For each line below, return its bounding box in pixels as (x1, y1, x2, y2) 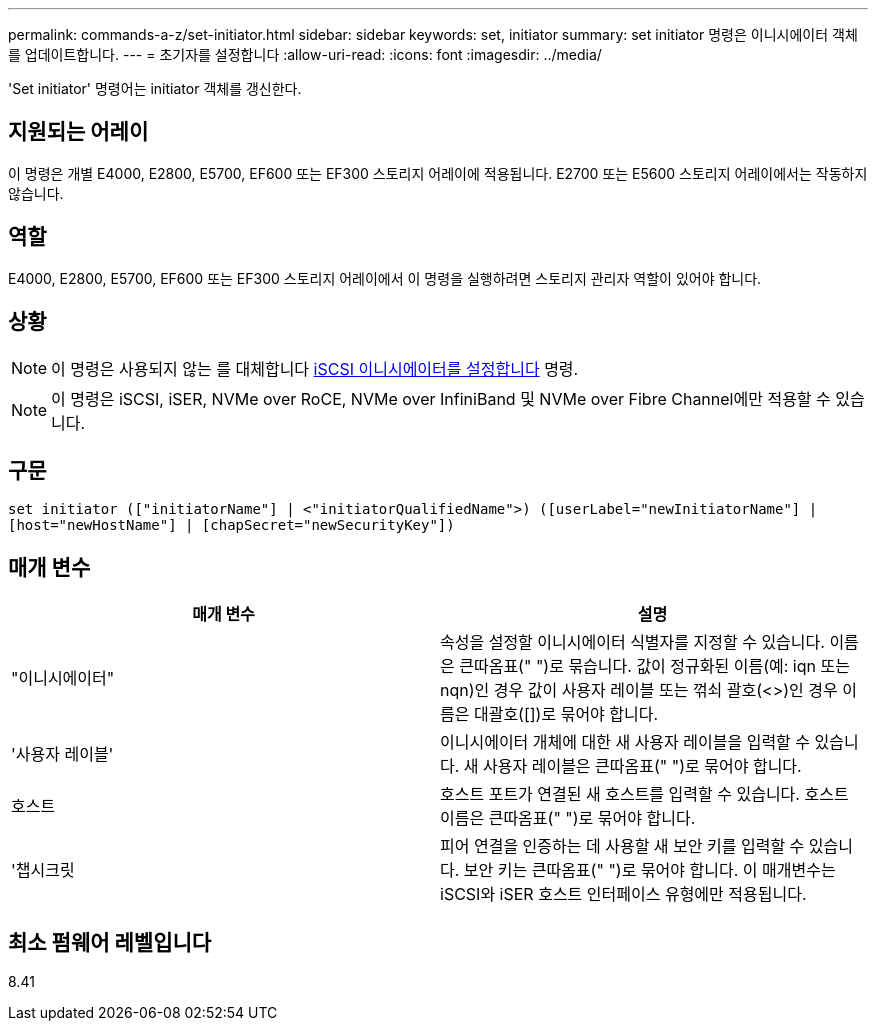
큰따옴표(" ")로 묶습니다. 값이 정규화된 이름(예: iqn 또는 (459, 656, 850, 677)
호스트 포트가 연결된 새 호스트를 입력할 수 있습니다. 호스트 (440, 784, 849, 805)
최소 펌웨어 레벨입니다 (8, 929, 212, 955)
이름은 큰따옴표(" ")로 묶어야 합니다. (440, 808, 696, 829)
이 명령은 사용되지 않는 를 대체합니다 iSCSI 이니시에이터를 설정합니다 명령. (51, 358, 579, 379)
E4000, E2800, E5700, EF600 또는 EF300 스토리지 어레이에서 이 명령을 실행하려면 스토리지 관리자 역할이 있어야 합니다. (8, 269, 762, 287)
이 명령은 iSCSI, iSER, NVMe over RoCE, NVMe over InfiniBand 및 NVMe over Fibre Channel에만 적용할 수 (51, 388, 831, 409)
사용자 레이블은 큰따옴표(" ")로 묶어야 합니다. (483, 756, 802, 777)
